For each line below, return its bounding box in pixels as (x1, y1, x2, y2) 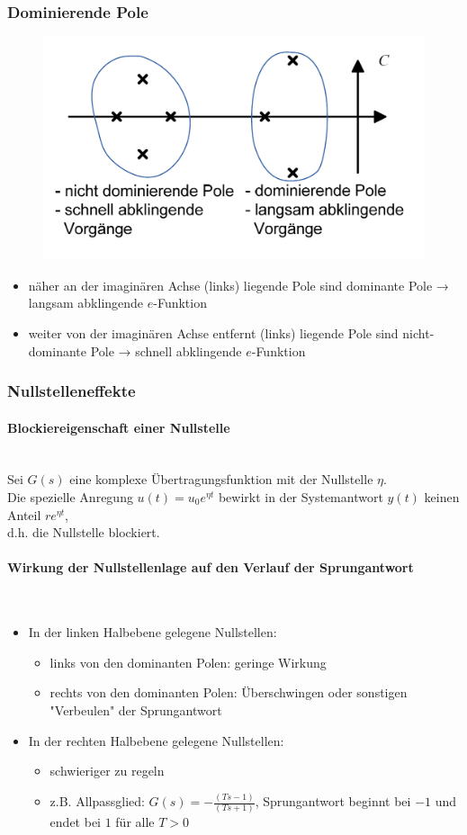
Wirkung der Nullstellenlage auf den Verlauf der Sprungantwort (7, 558, 414, 577)
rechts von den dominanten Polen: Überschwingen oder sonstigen (49, 683, 408, 702)
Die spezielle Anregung (7, 488, 133, 507)
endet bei (49, 813, 101, 831)
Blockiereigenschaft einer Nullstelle (7, 417, 230, 436)
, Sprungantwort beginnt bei (255, 792, 411, 811)
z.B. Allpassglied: (49, 792, 145, 811)
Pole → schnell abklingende (90, 341, 242, 360)
